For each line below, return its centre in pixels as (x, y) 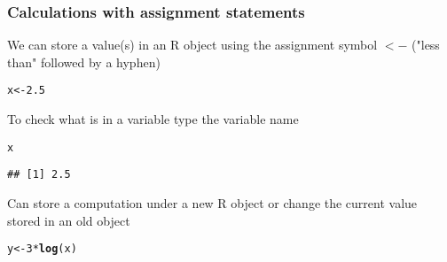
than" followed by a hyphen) (84, 62)
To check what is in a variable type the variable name (153, 119)
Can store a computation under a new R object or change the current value (212, 202)
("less (426, 45)
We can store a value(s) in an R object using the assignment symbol (192, 45)
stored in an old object (69, 220)
